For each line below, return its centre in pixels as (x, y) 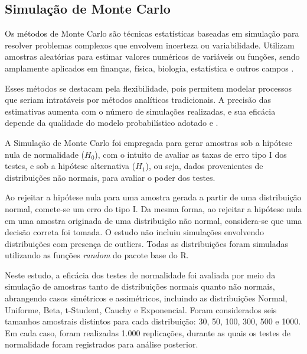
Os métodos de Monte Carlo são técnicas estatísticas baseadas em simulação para (152, 33)
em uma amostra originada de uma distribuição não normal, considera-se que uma (153, 220)
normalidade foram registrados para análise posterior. (102, 344)
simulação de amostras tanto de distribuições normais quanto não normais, (140, 286)
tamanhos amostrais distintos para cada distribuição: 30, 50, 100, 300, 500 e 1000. (153, 321)
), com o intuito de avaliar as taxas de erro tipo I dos (191, 154)
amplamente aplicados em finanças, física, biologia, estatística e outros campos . (149, 68)
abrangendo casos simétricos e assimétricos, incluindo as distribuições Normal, (146, 298)
